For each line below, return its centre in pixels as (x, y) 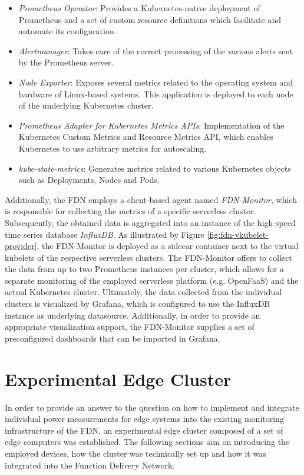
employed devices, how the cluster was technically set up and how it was (136, 453)
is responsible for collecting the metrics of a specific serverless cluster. (130, 211)
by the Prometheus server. (66, 62)
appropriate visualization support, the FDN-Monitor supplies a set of (130, 327)
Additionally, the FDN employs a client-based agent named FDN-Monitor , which (151, 199)
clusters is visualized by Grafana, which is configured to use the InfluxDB (138, 304)
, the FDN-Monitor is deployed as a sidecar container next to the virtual (168, 246)
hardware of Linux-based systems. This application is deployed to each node (156, 94)
